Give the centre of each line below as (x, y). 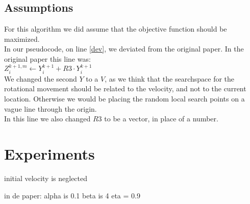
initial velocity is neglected (46, 178)
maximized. (22, 39)
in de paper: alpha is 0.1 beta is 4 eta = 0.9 (72, 195)
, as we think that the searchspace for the (170, 78)
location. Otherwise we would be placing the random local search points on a (124, 98)
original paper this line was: (47, 58)
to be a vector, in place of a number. (161, 119)
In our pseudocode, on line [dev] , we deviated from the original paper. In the (124, 49)
